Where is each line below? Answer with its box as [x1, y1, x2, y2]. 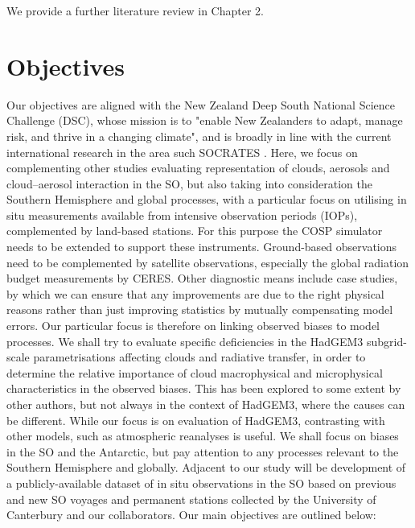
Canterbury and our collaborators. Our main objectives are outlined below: [6, 506, 376, 523]
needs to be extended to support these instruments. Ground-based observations [6, 238, 397, 255]
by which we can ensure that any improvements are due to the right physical [6, 285, 384, 302]
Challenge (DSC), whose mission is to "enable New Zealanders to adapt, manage [6, 112, 403, 129]
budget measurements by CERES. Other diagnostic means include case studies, [6, 270, 398, 287]
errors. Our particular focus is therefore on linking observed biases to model [6, 317, 380, 334]
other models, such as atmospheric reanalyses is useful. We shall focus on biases [6, 427, 399, 444]
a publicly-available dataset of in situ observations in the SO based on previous [6, 474, 397, 491]
